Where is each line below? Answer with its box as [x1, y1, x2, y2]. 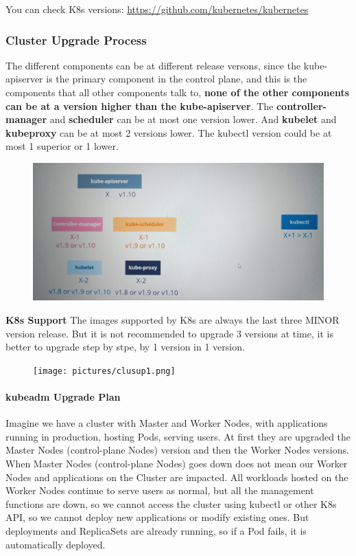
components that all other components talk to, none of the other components [5, 85, 349, 99]
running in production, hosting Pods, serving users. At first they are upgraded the [5, 429, 351, 443]
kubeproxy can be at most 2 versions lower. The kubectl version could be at [5, 125, 332, 140]
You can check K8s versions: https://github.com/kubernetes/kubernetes [5, 2, 309, 16]
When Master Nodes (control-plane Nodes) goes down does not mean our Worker [5, 456, 348, 471]
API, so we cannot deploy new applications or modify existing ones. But [5, 510, 309, 524]
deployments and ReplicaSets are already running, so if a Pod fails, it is [5, 524, 307, 538]
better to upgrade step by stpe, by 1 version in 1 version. [5, 340, 245, 354]
